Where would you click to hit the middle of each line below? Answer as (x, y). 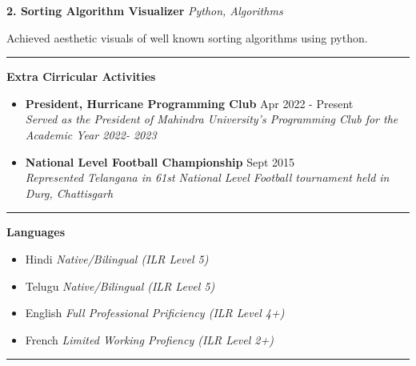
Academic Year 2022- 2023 (91, 134)
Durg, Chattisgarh (69, 193)
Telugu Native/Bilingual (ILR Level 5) (120, 286)
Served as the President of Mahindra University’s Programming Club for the (212, 119)
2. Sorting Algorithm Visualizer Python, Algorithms (145, 10)
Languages (36, 232)
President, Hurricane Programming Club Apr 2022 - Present (189, 103)
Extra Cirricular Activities (81, 76)
